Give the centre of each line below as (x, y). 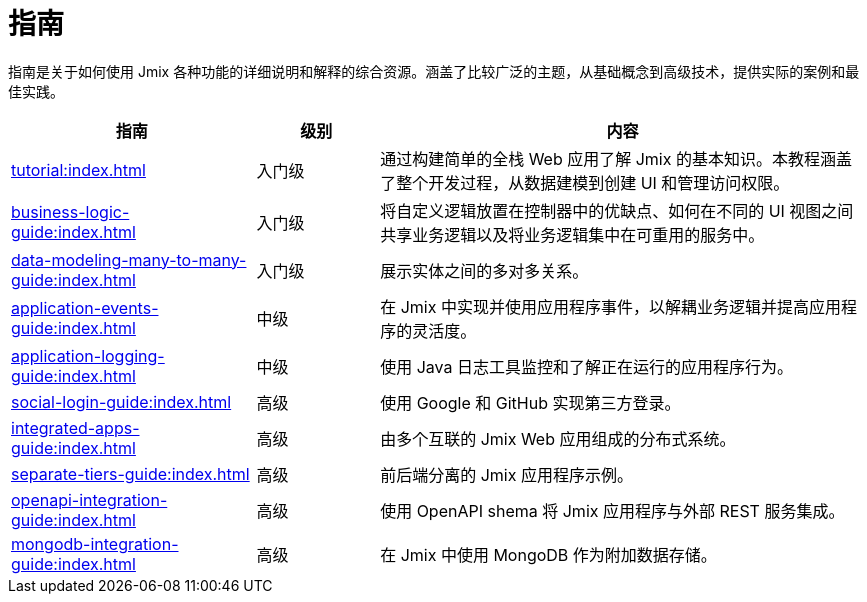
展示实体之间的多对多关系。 (484, 270)
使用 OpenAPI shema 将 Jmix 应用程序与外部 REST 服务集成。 (612, 510)
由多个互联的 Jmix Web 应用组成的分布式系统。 (558, 438)
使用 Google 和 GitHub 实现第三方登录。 (530, 402)
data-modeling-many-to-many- (129, 259)
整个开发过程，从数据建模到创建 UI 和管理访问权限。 (593, 182)
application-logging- (88, 355)
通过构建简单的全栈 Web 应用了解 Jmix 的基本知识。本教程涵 (608, 158)
